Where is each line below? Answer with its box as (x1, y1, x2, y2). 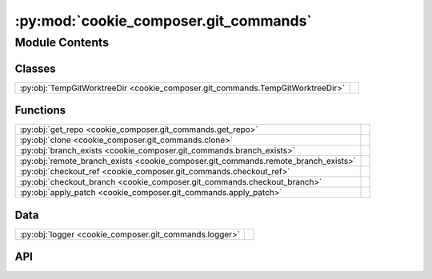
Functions (14, 104, 66, 118)
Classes (14, 62, 56, 75)
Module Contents (14, 35, 110, 50)
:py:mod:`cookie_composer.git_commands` (14, 12, 312, 30)
